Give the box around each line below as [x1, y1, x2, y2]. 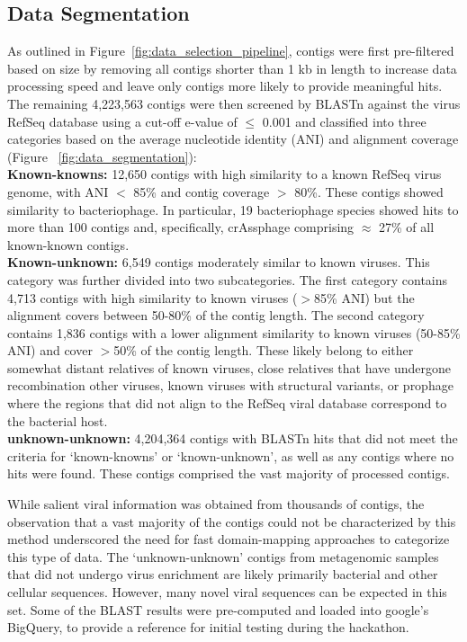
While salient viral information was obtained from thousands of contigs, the [7, 495, 425, 513]
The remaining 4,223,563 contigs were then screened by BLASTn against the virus [7, 94, 461, 112]
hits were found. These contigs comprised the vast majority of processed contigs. [7, 464, 450, 483]
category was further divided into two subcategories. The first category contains [7, 270, 448, 289]
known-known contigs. [7, 235, 130, 254]
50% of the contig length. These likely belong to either [113, 341, 414, 360]
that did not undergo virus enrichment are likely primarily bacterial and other [7, 565, 438, 584]
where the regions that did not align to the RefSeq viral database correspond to [7, 394, 447, 413]
